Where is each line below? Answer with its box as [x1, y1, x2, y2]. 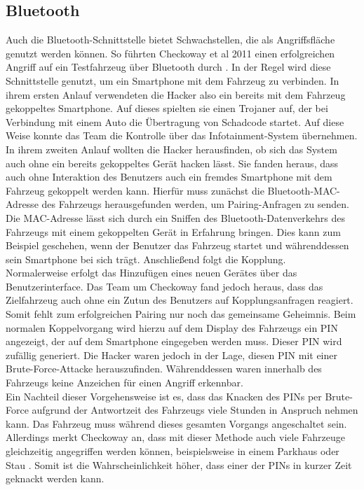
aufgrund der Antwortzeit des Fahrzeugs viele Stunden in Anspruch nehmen [32, 402, 358, 417]
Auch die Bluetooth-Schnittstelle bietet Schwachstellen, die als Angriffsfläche [6, 32, 335, 47]
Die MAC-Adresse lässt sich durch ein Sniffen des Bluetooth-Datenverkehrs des [6, 210, 345, 225]
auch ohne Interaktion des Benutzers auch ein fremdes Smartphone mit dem [6, 169, 332, 184]
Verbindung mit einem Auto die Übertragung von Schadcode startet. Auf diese [6, 114, 344, 129]
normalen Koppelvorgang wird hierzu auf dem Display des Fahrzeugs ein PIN [6, 320, 338, 335]
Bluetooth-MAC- [267, 183, 340, 197]
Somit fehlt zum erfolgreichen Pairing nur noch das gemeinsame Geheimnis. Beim [6, 307, 356, 321]
